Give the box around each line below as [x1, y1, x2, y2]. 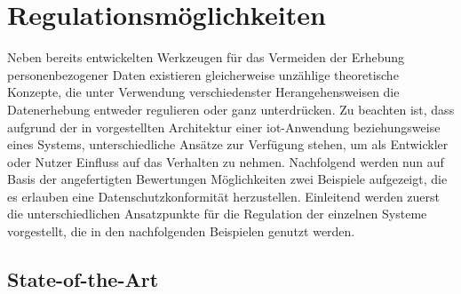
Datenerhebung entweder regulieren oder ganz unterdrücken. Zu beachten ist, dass [7, 99, 455, 118]
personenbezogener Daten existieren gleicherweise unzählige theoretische [7, 65, 399, 83]
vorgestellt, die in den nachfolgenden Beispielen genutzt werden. [7, 222, 355, 241]
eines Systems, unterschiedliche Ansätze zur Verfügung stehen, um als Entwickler [7, 135, 449, 154]
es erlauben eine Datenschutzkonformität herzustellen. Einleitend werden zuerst [7, 187, 441, 205]
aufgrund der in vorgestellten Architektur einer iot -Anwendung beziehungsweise [7, 117, 441, 136]
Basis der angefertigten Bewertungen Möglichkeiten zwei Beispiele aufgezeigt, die [7, 170, 448, 188]
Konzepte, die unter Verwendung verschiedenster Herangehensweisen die [7, 83, 400, 101]
